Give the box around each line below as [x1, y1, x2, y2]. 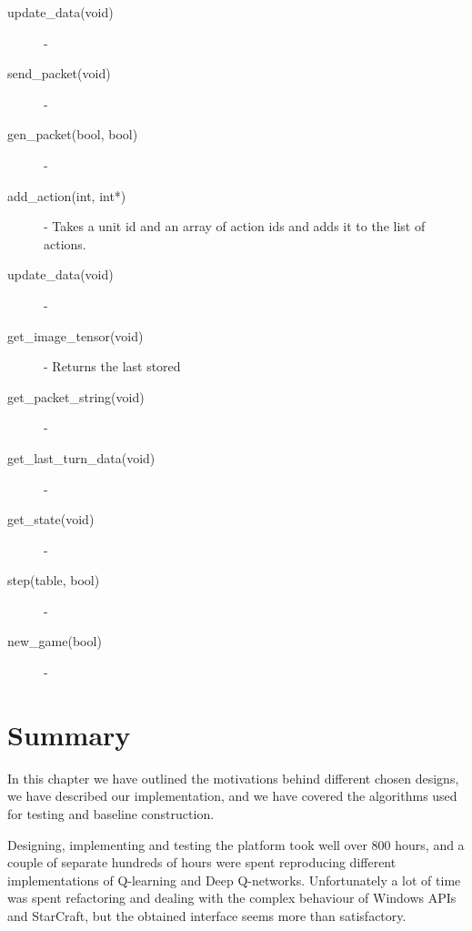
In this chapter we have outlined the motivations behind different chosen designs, [7, 768, 459, 787]
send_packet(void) [7, 64, 111, 83]
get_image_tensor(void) [7, 326, 144, 345]
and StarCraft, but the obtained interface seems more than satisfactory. [7, 906, 407, 925]
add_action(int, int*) [7, 186, 126, 205]
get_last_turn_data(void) [7, 448, 156, 467]
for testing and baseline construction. [7, 804, 215, 823]
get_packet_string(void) [7, 387, 145, 406]
